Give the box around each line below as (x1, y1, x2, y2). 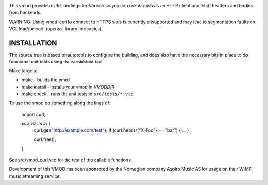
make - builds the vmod (21, 77, 70, 83)
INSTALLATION (9, 39, 57, 47)
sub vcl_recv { (21, 121, 51, 126)
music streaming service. (9, 173, 61, 179)
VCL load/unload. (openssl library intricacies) (9, 26, 102, 32)
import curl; (21, 111, 46, 117)
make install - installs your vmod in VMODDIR (21, 84, 115, 90)
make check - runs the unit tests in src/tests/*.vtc (21, 91, 134, 97)
